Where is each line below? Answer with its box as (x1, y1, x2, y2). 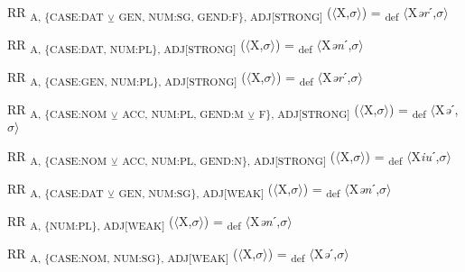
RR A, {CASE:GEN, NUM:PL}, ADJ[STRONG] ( (7, 68, 246, 89)
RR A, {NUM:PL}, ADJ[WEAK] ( (7, 211, 174, 232)
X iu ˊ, (411, 146, 440, 165)
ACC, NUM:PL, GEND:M (122, 106, 244, 122)
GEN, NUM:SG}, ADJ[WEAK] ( (118, 178, 274, 200)
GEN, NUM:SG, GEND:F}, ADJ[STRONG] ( (118, 3, 332, 23)
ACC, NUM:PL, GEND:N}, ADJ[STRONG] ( (122, 146, 336, 168)
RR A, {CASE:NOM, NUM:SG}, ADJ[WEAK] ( (7, 243, 238, 265)
